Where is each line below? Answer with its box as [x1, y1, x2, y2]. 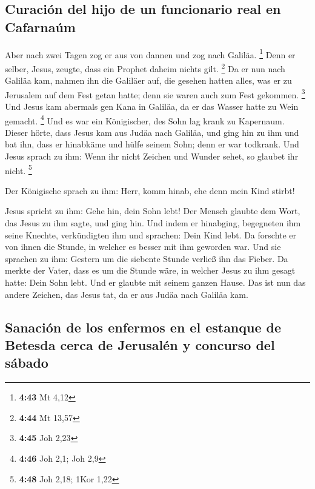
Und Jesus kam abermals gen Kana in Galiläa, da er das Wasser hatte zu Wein [5, 99, 299, 112]
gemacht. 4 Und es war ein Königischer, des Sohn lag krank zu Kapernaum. [5, 112, 285, 127]
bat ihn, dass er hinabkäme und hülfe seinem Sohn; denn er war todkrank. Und [5, 138, 299, 150]
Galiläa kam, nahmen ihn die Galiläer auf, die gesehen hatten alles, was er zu [5, 74, 292, 87]
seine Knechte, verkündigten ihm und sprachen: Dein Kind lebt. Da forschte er [5, 228, 297, 241]
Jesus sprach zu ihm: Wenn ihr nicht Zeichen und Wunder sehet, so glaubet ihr [5, 149, 299, 162]
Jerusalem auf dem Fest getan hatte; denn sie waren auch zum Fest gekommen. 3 [5, 86, 305, 101]
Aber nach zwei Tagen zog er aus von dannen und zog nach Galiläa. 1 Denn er [5, 46, 296, 61]
